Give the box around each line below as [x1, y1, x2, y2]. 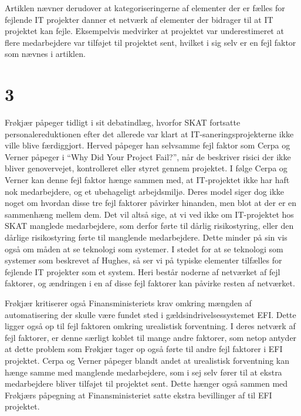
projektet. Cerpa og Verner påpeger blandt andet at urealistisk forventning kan [5, 354, 290, 366]
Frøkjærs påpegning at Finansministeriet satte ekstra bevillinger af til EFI [5, 388, 272, 401]
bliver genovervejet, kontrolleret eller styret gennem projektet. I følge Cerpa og [5, 162, 288, 174]
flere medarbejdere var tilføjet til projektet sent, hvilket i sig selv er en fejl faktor [5, 36, 296, 48]
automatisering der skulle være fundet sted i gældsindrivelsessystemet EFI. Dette [5, 308, 296, 320]
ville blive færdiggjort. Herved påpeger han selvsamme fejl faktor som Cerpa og [5, 139, 290, 151]
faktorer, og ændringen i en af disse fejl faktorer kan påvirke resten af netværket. [5, 277, 295, 289]
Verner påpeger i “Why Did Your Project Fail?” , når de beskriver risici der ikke [5, 150, 291, 163]
